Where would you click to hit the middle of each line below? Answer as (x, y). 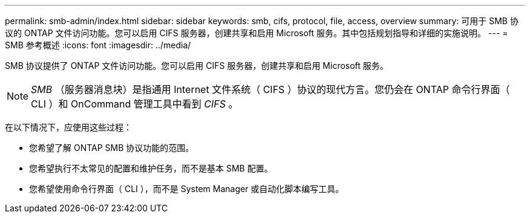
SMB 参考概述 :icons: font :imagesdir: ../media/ (98, 45)
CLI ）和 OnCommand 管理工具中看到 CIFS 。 (135, 104)
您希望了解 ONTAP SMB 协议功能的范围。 (112, 148)
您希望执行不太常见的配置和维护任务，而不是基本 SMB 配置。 (151, 168)
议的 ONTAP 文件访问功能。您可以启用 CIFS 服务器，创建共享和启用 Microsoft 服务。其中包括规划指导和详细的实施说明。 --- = (257, 33)
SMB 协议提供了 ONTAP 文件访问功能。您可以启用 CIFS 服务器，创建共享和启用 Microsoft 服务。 (197, 66)
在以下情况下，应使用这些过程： (68, 127)
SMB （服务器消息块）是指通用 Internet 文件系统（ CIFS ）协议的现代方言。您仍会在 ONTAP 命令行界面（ (270, 89)
